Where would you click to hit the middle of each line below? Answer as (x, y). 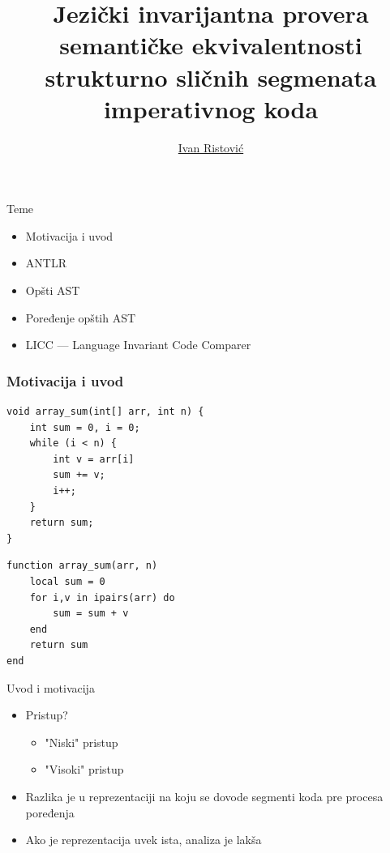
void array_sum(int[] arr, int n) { (105, 412)
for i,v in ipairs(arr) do (102, 597)
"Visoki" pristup (84, 769)
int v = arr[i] (94, 459)
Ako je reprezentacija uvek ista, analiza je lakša (144, 840)
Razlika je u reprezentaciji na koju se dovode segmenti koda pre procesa (204, 796)
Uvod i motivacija (51, 687)
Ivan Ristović (211, 147)
